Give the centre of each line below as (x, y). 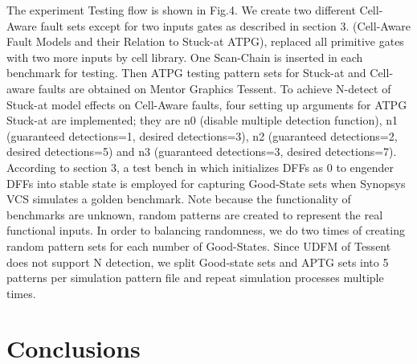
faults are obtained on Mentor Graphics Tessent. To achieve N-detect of (215, 88)
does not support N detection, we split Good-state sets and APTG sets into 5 (198, 262)
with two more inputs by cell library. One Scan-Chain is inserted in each (185, 57)
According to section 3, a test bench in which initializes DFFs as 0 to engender (200, 167)
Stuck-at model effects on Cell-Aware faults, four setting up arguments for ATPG (207, 104)
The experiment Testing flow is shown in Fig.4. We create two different (181, 10)
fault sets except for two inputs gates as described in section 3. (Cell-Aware (226, 25)
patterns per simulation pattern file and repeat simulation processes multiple (195, 278)
